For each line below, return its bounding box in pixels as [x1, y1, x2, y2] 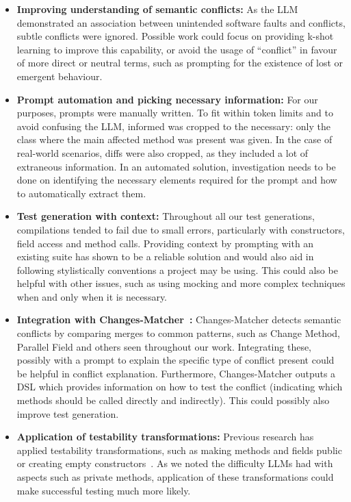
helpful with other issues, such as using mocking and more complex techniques [16, 276, 346, 290]
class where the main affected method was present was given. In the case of [16, 132, 333, 147]
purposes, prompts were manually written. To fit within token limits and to [16, 105, 333, 120]
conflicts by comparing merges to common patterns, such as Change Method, [16, 326, 340, 340]
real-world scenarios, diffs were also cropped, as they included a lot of [16, 145, 309, 160]
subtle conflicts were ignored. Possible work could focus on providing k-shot [16, 29, 334, 43]
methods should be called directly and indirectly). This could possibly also [16, 393, 330, 407]
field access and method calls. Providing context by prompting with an [16, 236, 314, 250]
